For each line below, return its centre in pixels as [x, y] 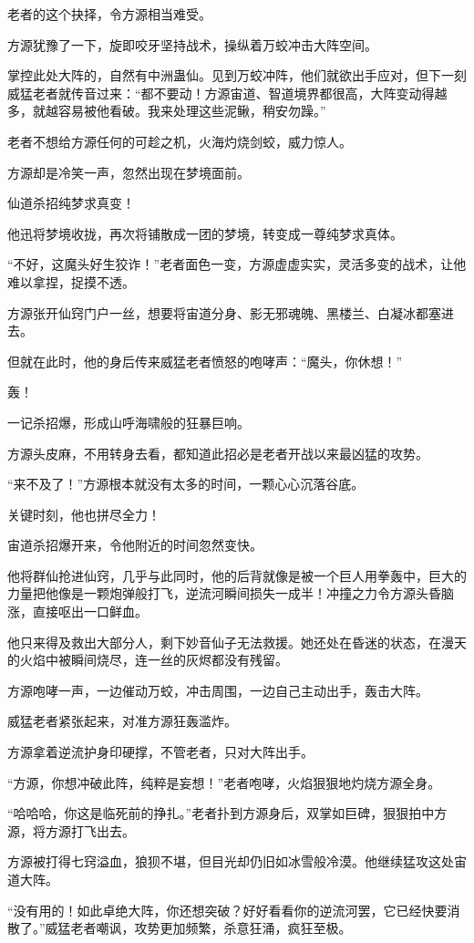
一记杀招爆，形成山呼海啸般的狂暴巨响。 [129, 422]
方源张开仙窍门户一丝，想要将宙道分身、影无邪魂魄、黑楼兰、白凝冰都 [218, 312]
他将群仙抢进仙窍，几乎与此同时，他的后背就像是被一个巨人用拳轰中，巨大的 [237, 575]
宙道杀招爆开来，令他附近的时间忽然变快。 [135, 545]
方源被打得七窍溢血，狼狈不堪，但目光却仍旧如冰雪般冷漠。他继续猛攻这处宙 [237, 861]
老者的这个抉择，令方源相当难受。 [109, 14]
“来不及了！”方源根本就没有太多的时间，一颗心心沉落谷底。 [186, 484]
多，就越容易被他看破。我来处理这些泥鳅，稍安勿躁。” [167, 111]
